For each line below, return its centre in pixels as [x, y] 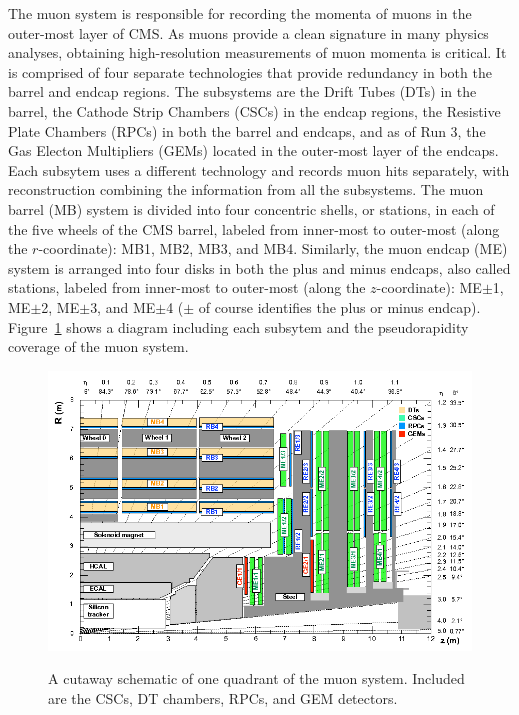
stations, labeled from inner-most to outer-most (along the [187, 287]
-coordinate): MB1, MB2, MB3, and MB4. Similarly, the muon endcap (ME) [273, 248]
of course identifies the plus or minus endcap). [339, 306]
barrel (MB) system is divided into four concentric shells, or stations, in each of [251, 208]
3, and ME [123, 306]
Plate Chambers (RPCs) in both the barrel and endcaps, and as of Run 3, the [247, 130]
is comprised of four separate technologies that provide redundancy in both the [250, 71]
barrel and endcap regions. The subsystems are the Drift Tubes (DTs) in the [242, 91]
